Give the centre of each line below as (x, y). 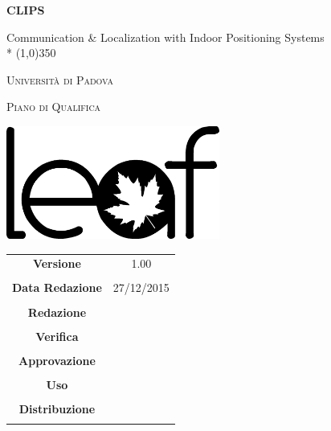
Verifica (57, 336)
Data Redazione (57, 287)
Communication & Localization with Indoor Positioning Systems (165, 37)
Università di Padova (60, 79)
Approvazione (57, 360)
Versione (57, 263)
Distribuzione (57, 408)
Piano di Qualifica (54, 107)
